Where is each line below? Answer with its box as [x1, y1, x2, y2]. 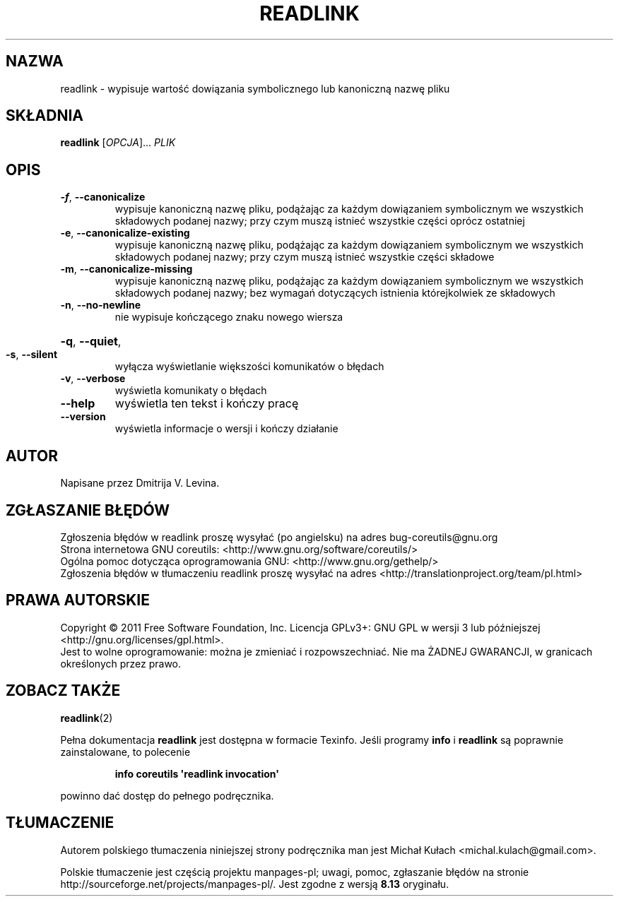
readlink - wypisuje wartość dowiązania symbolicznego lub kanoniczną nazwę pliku [60, 82, 450, 95]
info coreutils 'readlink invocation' [114, 767, 280, 780]
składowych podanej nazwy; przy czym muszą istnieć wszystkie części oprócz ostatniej [114, 215, 525, 227]
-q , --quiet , [60, 334, 122, 349]
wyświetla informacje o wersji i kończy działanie [114, 422, 338, 435]
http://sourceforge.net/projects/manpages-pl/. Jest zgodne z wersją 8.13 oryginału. [60, 877, 449, 890]
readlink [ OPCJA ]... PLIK [60, 136, 176, 149]
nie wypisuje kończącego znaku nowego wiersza [114, 311, 343, 324]
